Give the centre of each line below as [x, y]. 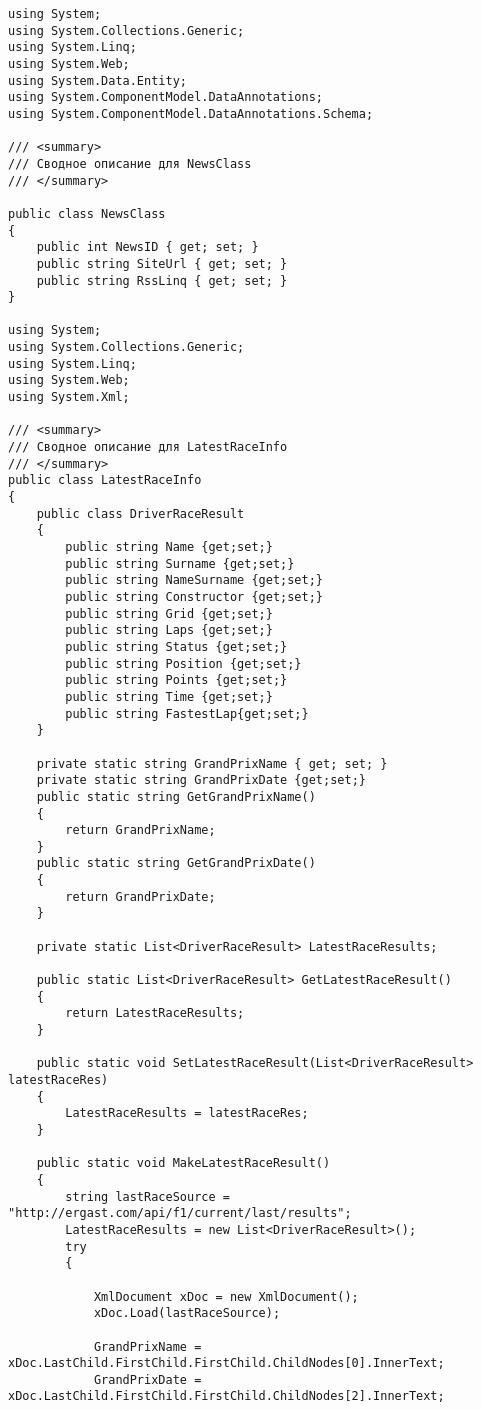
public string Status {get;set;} [176, 646]
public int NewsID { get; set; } [147, 247]
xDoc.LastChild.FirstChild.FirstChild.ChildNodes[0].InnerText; [226, 1363]
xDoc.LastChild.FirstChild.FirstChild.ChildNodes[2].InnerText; [226, 1396]
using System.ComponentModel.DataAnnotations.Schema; [191, 113]
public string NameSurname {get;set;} [194, 580]
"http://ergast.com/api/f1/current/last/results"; [180, 1213]
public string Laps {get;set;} [169, 630]
